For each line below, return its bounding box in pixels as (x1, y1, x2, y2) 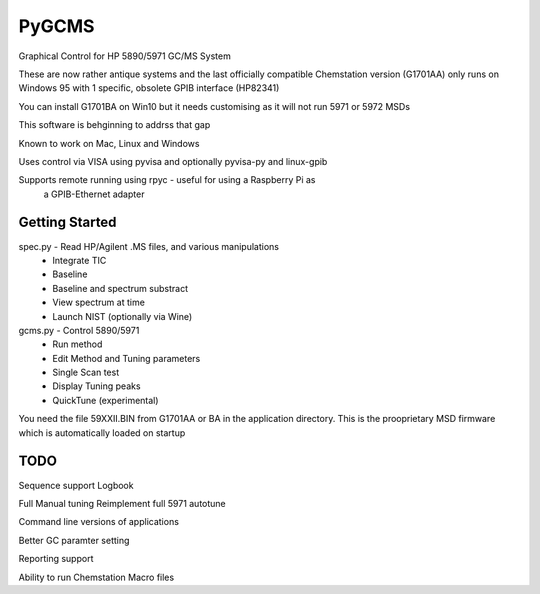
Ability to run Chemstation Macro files (18, 571, 175, 583)
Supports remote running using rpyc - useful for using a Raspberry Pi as (18, 174, 316, 186)
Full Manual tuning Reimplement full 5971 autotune (18, 497, 227, 509)
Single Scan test (52, 366, 120, 379)
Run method (52, 338, 103, 350)
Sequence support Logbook (18, 479, 134, 491)
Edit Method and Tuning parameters (52, 352, 201, 364)
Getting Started (18, 214, 117, 231)
